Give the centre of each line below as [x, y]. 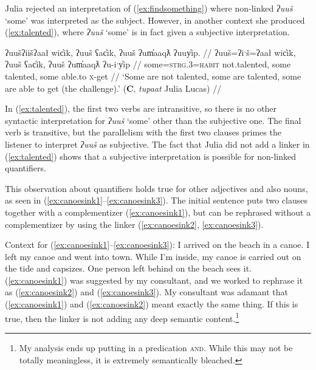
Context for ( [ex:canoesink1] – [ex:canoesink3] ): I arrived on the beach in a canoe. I [157, 245]
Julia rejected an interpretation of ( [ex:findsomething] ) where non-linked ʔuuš [149, 8]
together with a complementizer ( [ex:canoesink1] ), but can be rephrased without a [158, 212]
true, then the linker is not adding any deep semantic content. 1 [122, 317]
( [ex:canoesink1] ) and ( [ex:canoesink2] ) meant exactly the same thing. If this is [152, 304]
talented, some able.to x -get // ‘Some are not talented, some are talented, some [153, 76]
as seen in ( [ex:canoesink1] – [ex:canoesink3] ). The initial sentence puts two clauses [156, 200]
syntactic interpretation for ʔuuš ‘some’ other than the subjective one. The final [153, 120]
